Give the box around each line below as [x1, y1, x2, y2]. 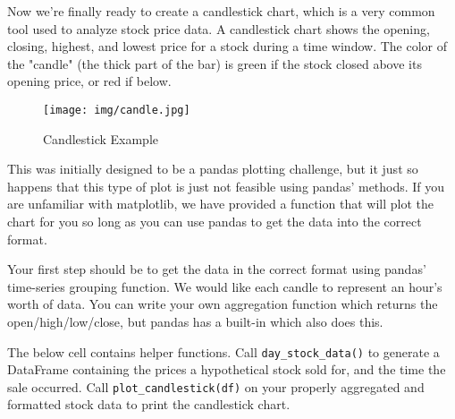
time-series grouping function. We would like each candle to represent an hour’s [7, 277, 442, 295]
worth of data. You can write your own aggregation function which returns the [7, 295, 438, 313]
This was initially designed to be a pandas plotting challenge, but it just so [7, 159, 418, 178]
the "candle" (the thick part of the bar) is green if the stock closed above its [7, 54, 422, 73]
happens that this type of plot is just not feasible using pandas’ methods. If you [7, 176, 445, 195]
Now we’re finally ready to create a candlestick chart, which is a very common [7, 2, 435, 20]
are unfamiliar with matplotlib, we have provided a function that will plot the [7, 194, 434, 213]
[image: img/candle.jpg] [43, 103, 190, 116]
